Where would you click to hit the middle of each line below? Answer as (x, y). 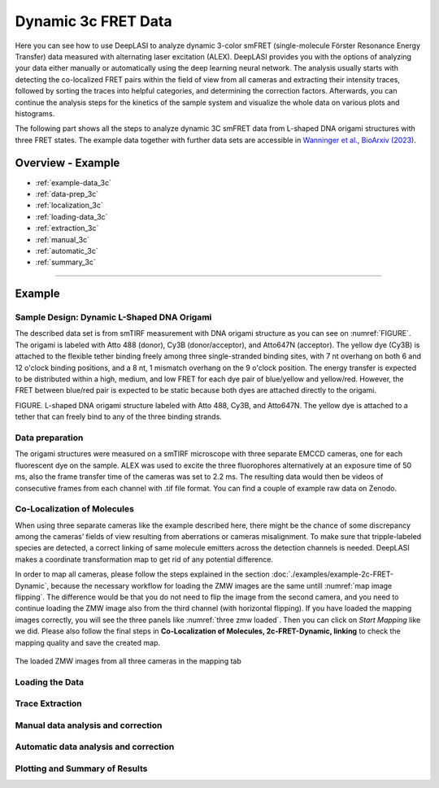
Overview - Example (67, 163)
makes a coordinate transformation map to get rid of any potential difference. (144, 559)
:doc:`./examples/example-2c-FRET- (333, 574)
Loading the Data (50, 681)
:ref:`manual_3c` (62, 239)
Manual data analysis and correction (89, 725)
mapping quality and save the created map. (87, 642)
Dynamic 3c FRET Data (93, 21)
